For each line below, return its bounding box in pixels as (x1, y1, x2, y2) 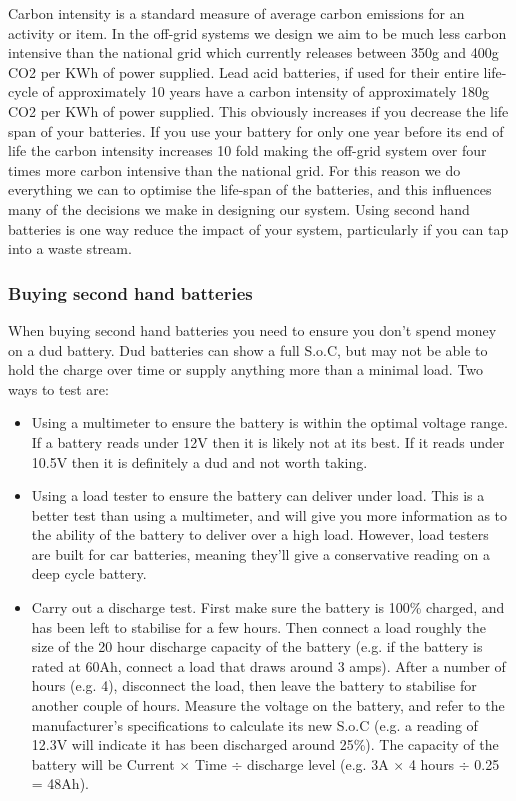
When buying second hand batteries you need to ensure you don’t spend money (8, 319, 497, 340)
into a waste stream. (8, 238, 132, 259)
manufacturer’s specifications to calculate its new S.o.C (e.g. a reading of (31, 714, 478, 735)
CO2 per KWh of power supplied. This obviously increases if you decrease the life (8, 100, 509, 121)
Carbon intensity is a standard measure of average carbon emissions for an (8, 3, 465, 23)
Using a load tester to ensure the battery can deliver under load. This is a (31, 485, 485, 506)
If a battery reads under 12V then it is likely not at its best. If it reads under (31, 431, 505, 452)
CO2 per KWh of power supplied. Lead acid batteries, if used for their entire (8, 61, 479, 82)
